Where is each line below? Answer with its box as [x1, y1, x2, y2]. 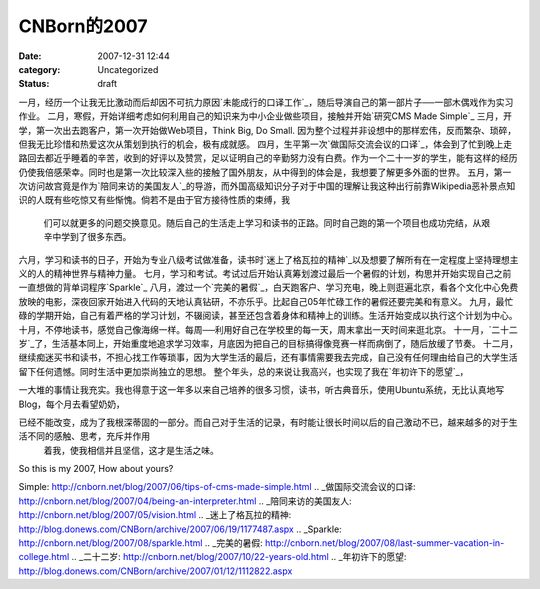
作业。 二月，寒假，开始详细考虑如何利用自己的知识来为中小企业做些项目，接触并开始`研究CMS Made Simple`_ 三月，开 [18, 110, 513, 122]
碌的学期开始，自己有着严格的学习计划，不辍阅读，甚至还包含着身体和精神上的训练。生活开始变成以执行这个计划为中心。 [18, 310, 518, 322]
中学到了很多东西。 [51, 231, 132, 243]
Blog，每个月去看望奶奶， [18, 398, 125, 410]
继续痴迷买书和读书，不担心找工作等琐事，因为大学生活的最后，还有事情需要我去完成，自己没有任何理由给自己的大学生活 [18, 351, 518, 364]
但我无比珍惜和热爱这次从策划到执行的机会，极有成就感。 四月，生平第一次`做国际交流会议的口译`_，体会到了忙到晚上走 [18, 138, 513, 150]
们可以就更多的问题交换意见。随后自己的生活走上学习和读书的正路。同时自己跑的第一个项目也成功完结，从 [43, 216, 482, 229]
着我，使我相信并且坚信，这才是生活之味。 [43, 444, 219, 456]
